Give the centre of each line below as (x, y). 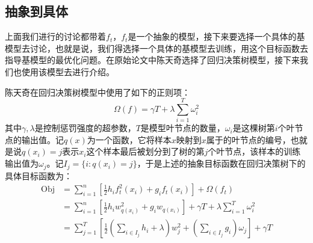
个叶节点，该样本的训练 (254, 151)
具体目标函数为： (39, 175)
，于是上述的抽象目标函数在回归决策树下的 (221, 163)
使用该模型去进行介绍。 (68, 71)
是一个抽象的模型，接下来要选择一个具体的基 (216, 36)
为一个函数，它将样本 (129, 139)
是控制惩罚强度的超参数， (85, 128)
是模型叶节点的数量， (183, 128)
